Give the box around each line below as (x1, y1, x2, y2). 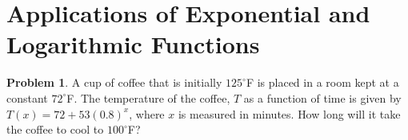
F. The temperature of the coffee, (66, 89, 230, 106)
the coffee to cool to (6, 121, 104, 138)
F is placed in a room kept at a (246, 74, 399, 91)
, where (129, 105, 165, 122)
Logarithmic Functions (6, 28, 260, 60)
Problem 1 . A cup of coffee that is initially (6, 74, 222, 91)
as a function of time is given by (243, 89, 402, 106)
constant (6, 89, 48, 106)
